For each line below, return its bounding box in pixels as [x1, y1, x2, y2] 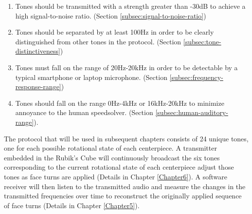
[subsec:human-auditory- [155, 107, 228, 117]
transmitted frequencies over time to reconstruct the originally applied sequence [4, 191, 242, 201]
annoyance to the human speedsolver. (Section [15, 107, 153, 117]
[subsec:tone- [183, 36, 221, 46]
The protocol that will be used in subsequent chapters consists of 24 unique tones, [4, 133, 249, 143]
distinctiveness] [15, 46, 60, 56]
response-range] [15, 81, 61, 92]
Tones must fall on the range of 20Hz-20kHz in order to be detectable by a [15, 62, 238, 72]
